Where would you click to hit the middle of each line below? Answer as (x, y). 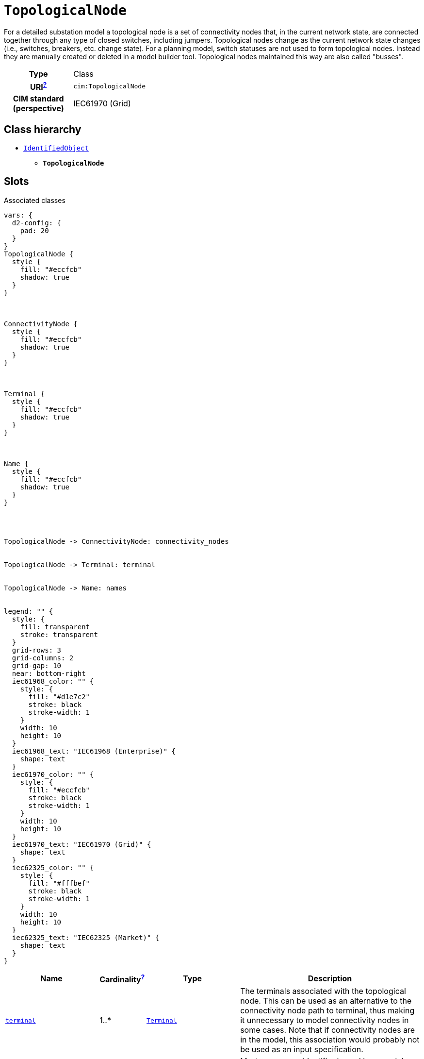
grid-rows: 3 (37, 650)
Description (330, 979)
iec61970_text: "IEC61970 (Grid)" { (82, 844)
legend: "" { (29, 611)
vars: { (18, 215)
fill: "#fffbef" (59, 883)
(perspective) (38, 109)
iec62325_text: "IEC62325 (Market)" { (86, 937)
